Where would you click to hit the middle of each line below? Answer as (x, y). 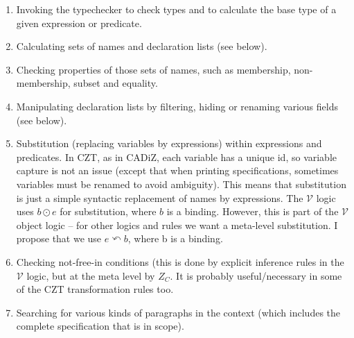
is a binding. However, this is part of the (253, 211)
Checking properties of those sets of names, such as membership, (153, 69)
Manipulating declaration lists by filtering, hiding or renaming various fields (177, 106)
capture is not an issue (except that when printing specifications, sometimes (177, 170)
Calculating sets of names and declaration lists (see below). (142, 46)
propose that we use (59, 238)
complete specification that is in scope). (100, 326)
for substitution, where (108, 211)
